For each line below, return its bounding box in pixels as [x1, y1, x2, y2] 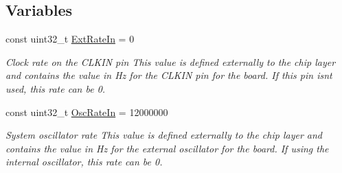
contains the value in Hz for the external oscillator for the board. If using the [5, 141, 329, 155]
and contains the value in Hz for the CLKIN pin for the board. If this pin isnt [5, 68, 332, 82]
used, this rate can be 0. [5, 81, 106, 95]
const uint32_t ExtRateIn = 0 [5, 32, 135, 46]
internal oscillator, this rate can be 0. [5, 154, 163, 169]
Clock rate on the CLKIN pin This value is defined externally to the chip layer [5, 54, 336, 69]
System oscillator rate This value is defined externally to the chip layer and [5, 128, 322, 142]
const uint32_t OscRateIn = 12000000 [5, 104, 168, 119]
